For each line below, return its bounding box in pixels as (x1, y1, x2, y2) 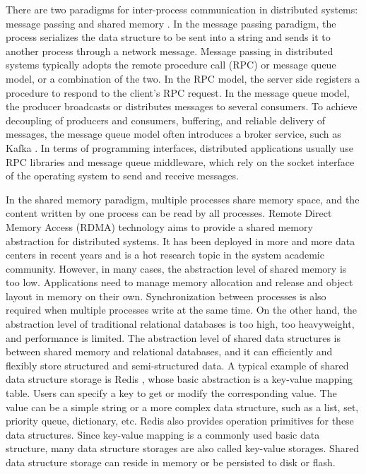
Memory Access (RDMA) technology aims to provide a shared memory (6, 219, 313, 234)
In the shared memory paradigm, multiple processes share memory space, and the (6, 191, 360, 206)
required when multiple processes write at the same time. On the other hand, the (6, 302, 358, 317)
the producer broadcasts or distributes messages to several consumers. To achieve (6, 99, 358, 114)
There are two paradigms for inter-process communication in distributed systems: (6, 2, 358, 16)
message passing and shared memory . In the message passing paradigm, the (6, 16, 336, 30)
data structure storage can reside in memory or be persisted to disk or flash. (6, 455, 336, 469)
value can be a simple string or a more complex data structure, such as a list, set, (6, 399, 359, 414)
